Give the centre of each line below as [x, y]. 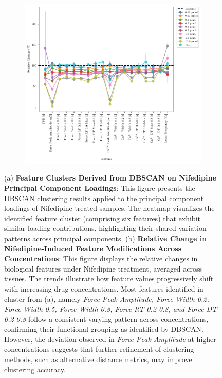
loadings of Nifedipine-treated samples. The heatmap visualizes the [109, 208]
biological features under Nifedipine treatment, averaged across [103, 268]
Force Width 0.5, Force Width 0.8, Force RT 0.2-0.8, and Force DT [111, 309]
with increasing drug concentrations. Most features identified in [104, 288]
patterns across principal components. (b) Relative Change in [106, 238]
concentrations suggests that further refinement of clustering [99, 349]
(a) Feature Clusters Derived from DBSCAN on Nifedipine [110, 178]
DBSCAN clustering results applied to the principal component [104, 198]
